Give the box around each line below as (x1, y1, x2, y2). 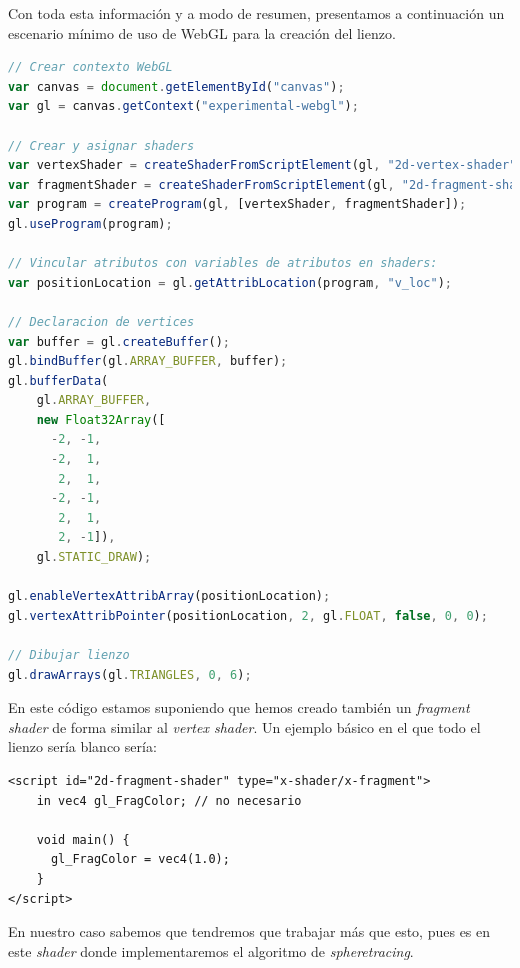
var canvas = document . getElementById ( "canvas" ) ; (8, 79, 345, 94)
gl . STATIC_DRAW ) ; (36, 550, 152, 565)
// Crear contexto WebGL (8, 60, 173, 75)
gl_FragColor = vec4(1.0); (50, 852, 230, 867)
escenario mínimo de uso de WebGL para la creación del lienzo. (8, 22, 396, 43)
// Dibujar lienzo (8, 648, 130, 662)
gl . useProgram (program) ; (8, 216, 173, 231)
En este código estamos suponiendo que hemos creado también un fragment (8, 697, 470, 718)
